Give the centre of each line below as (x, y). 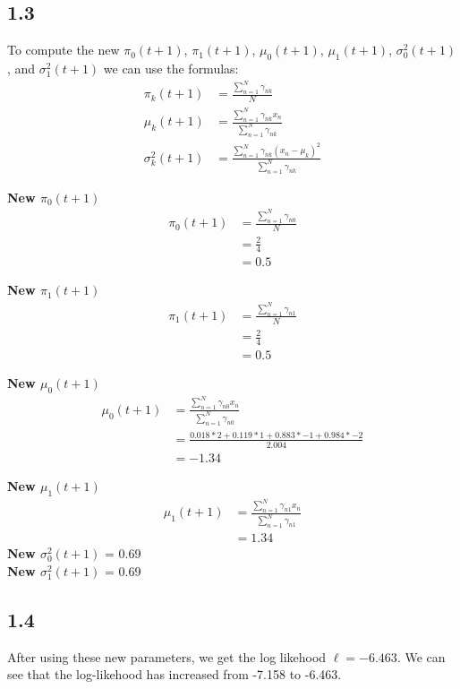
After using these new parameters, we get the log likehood (167, 656)
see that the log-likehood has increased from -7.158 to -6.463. (175, 674)
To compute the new (64, 50)
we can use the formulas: (171, 68)
